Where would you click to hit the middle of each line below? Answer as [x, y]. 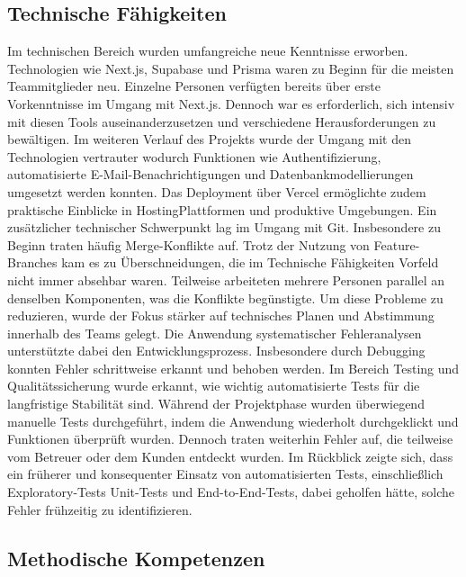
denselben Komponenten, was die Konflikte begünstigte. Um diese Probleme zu [225, 298]
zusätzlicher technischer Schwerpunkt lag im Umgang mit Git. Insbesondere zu [224, 227]
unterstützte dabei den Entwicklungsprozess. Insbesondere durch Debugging [216, 351]
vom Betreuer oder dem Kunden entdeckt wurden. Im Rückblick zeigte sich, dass [230, 456]
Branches [32, 262]
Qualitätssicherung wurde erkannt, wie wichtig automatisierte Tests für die [214, 386]
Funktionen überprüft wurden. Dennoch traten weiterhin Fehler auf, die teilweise [230, 439]
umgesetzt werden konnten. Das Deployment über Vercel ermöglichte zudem [217, 191]
